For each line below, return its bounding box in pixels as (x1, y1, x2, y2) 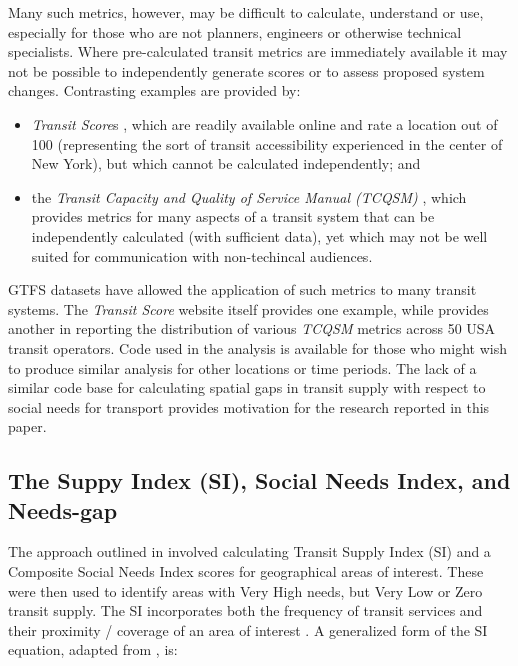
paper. (8, 416, 47, 437)
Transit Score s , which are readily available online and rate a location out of (31, 113, 498, 134)
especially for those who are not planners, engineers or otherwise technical (8, 21, 462, 42)
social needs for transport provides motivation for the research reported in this (8, 396, 490, 417)
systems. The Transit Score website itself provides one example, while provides (8, 298, 489, 319)
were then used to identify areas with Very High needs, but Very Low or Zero (8, 580, 483, 601)
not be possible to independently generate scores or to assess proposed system (8, 60, 485, 81)
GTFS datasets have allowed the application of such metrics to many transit (8, 279, 477, 300)
